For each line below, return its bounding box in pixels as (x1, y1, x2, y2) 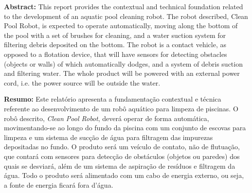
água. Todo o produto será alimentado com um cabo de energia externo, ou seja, (4, 170, 244, 180)
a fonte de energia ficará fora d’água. (4, 179, 113, 190)
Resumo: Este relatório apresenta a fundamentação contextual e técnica (4, 94, 221, 104)
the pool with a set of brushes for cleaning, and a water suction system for (4, 30, 226, 40)
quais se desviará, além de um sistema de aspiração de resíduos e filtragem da (4, 160, 235, 171)
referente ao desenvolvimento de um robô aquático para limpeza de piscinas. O (4, 103, 238, 113)
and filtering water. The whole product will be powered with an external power (4, 68, 240, 78)
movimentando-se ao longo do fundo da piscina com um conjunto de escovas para (4, 123, 246, 133)
